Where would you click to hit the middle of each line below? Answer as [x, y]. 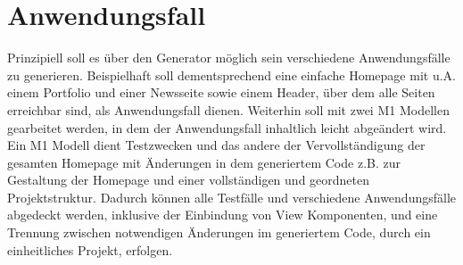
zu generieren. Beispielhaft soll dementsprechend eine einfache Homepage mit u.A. [231, 75]
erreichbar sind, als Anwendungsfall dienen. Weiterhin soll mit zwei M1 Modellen [228, 109]
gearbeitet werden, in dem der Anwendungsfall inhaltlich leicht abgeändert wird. [227, 127]
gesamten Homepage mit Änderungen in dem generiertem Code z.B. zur [204, 162]
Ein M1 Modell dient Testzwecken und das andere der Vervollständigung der [216, 145]
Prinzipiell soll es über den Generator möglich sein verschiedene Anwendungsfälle [229, 58]
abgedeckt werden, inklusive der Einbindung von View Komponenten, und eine [223, 215]
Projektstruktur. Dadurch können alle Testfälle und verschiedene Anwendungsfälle [232, 197]
